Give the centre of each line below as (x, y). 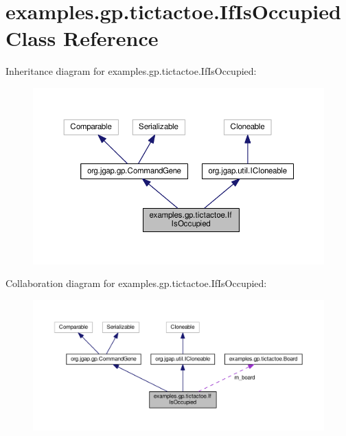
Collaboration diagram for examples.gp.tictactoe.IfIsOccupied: (136, 283)
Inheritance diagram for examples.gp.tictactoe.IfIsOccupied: (131, 71)
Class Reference (82, 38)
